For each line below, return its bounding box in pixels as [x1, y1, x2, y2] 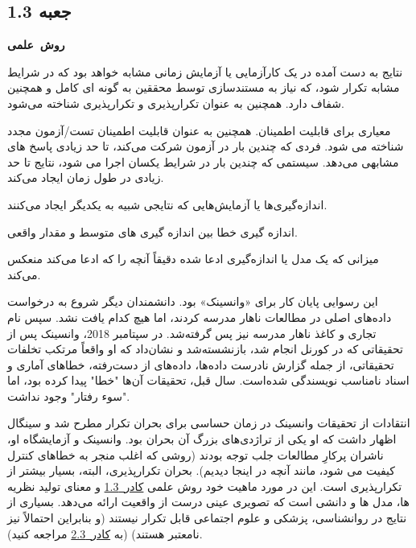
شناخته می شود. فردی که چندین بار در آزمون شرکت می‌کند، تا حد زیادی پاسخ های [7, 138, 404, 155]
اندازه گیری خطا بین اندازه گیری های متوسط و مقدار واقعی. [7, 223, 298, 240]
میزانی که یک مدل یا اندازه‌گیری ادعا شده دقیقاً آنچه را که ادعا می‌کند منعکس [7, 250, 379, 267]
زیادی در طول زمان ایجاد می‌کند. [7, 169, 164, 186]
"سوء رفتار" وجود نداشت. [7, 387, 130, 404]
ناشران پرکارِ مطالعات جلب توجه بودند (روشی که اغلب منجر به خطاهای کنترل [7, 446, 384, 463]
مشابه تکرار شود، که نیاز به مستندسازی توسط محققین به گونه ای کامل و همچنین [7, 79, 400, 96]
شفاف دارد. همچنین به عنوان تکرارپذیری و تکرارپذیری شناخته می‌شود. [7, 94, 344, 111]
